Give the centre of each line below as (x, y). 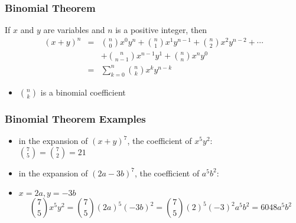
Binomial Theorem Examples (75, 118)
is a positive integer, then (161, 30)
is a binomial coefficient (83, 92)
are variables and (74, 30)
